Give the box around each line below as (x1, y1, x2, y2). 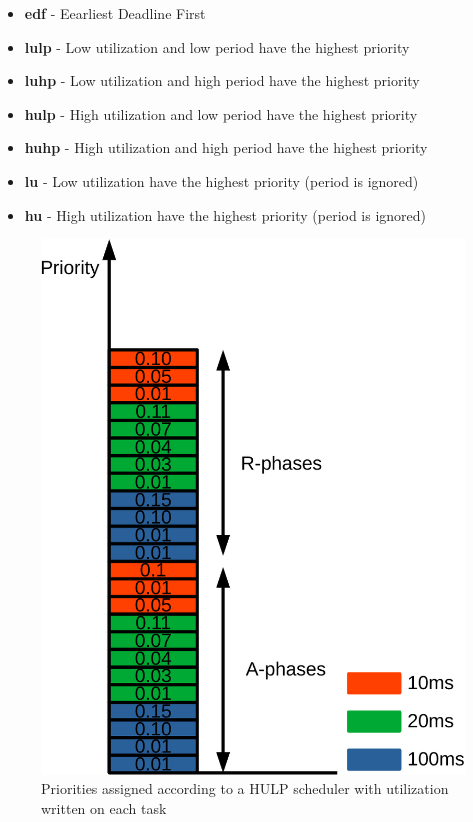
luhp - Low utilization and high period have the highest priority (24, 70, 420, 91)
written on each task (41, 797, 167, 818)
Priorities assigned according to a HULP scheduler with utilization (41, 778, 449, 799)
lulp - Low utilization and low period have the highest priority (24, 36, 410, 57)
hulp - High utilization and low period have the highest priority (24, 103, 418, 124)
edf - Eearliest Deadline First (24, 3, 206, 23)
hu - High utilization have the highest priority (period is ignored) (24, 204, 427, 225)
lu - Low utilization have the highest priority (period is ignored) (24, 170, 419, 191)
